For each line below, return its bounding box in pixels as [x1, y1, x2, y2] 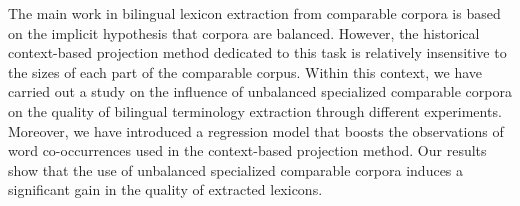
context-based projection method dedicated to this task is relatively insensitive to [8, 42, 507, 63]
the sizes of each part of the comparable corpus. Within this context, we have [8, 61, 483, 82]
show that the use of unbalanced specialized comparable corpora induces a [8, 159, 464, 180]
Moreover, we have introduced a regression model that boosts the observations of [8, 120, 504, 141]
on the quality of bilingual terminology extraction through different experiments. [8, 100, 502, 121]
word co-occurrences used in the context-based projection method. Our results [8, 140, 487, 161]
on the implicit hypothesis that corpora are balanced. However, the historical [8, 22, 480, 43]
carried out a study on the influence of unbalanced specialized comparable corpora [8, 81, 512, 102]
